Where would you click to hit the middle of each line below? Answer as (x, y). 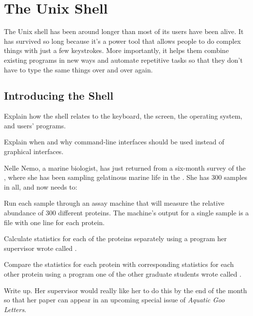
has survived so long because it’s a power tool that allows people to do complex (123, 41)
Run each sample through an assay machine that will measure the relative (114, 203)
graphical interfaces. (34, 151)
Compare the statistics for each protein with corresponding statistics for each (119, 264)
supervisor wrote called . (40, 248)
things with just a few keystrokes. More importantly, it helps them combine (117, 50)
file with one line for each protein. (54, 222)
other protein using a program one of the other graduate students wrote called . (123, 274)
